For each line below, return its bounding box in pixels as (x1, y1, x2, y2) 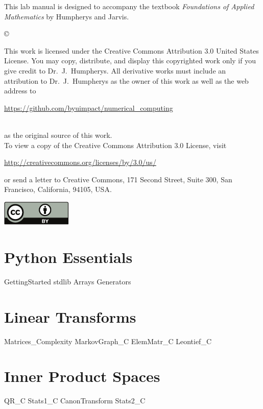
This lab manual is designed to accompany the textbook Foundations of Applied (4, 1, 254, 11)
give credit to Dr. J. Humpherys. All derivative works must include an (4, 65, 226, 76)
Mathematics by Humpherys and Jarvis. (4, 11, 129, 21)
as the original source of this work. (4, 129, 112, 140)
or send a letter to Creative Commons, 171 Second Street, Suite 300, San (4, 174, 232, 184)
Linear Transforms (4, 306, 136, 327)
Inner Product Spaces (4, 366, 160, 387)
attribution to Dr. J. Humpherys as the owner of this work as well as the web (4, 75, 249, 86)
